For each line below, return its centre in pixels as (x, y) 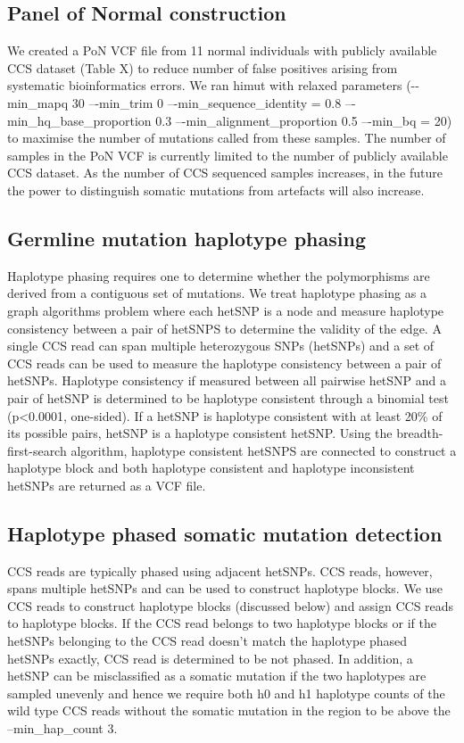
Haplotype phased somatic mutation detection (225, 533)
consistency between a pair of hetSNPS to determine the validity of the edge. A (224, 328)
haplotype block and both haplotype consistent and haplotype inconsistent (211, 468)
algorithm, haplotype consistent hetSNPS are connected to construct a (264, 450)
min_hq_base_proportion (79, 120)
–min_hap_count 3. (62, 728)
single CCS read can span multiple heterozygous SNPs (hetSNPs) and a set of (221, 346)
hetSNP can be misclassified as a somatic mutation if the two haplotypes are (217, 676)
